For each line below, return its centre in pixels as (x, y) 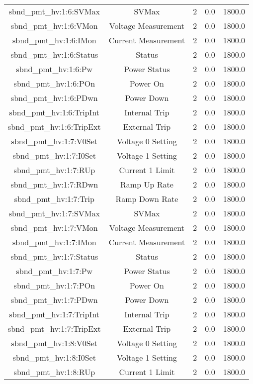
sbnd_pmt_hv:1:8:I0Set (54, 357)
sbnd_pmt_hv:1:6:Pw (54, 69)
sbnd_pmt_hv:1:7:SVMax (54, 213)
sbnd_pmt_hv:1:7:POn (54, 285)
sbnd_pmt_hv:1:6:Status (54, 54)
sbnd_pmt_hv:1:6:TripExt (54, 127)
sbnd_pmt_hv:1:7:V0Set (54, 141)
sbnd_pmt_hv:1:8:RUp (54, 372)
